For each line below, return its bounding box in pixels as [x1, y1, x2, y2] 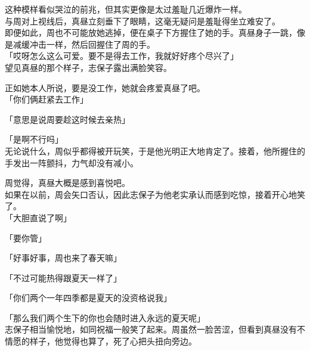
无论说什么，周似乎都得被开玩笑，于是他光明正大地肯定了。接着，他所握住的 [5, 144, 305, 157]
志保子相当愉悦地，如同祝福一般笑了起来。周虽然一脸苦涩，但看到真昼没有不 [5, 323, 305, 336]
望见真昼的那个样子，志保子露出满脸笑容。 [5, 61, 172, 73]
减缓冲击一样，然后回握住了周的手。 [13, 38, 155, 50]
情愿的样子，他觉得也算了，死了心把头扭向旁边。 [5, 335, 197, 347]
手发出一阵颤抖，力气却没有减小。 [5, 156, 138, 169]
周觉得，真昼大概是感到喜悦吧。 [5, 176, 130, 189]
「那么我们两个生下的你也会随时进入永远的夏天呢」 [5, 311, 205, 324]
